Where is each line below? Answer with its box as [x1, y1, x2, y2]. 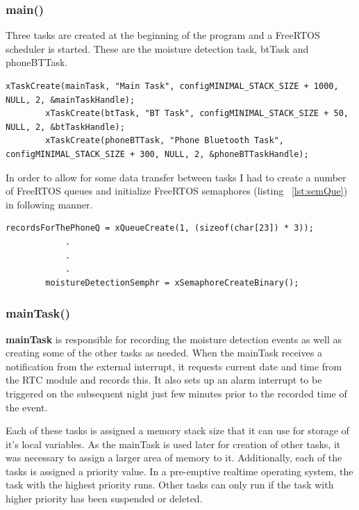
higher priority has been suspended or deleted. [6, 491, 203, 506]
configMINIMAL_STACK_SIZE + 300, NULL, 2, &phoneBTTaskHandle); [6, 149, 309, 159]
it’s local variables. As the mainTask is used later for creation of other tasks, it [6, 436, 341, 451]
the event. [6, 400, 48, 414]
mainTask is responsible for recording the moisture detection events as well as [6, 331, 342, 346]
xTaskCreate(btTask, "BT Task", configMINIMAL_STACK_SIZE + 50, [45, 108, 349, 119]
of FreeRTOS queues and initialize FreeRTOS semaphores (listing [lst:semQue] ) [6, 183, 348, 198]
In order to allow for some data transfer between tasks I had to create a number [6, 170, 347, 184]
